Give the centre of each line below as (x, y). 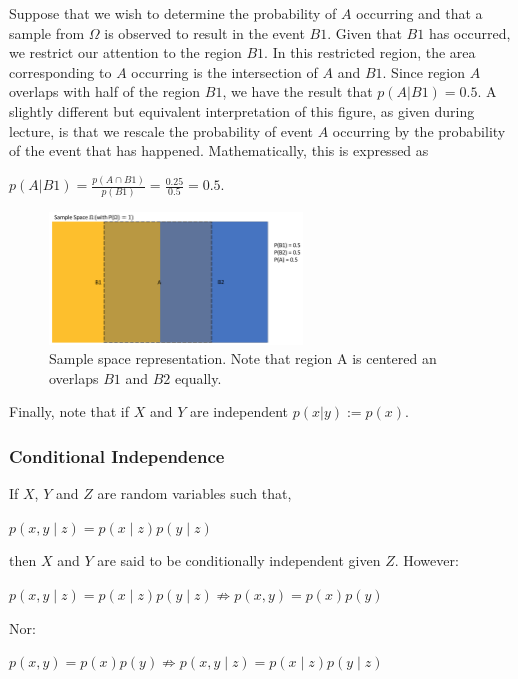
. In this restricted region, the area (370, 52)
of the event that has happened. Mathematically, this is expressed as (219, 150)
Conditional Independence (117, 455)
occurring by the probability (419, 130)
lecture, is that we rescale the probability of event (161, 130)
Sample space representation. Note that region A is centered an (243, 358)
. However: (426, 560)
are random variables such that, (194, 493)
